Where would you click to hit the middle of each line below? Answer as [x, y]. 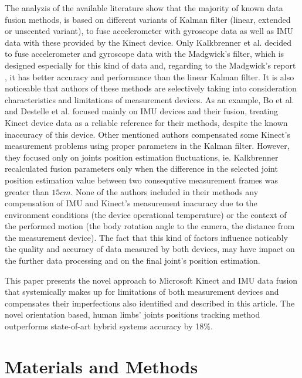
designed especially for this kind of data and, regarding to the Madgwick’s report [150, 65]
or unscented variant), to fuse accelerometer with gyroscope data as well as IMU [149, 31]
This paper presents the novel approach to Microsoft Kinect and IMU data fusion [151, 280]
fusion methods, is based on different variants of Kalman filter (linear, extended [148, 19]
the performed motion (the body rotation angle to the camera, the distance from [150, 226]
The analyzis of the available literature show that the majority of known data [144, 8]
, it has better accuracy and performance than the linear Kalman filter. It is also [150, 76]
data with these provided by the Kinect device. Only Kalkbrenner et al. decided [148, 42]
